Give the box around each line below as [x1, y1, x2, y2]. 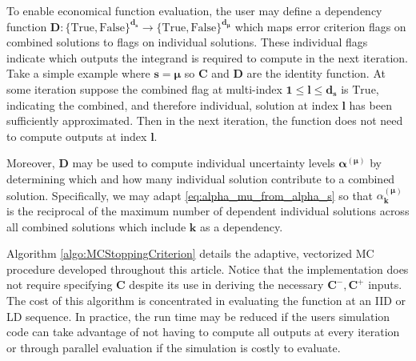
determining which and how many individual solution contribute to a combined [6, 170, 395, 187]
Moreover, [6, 154, 55, 171]
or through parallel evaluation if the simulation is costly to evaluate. [6, 339, 341, 355]
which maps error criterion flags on [234, 18, 406, 34]
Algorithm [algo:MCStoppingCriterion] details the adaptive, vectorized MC [6, 245, 374, 262]
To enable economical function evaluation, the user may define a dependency [6, 2, 382, 18]
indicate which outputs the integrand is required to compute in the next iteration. [6, 49, 409, 66]
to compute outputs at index [6, 127, 147, 144]
